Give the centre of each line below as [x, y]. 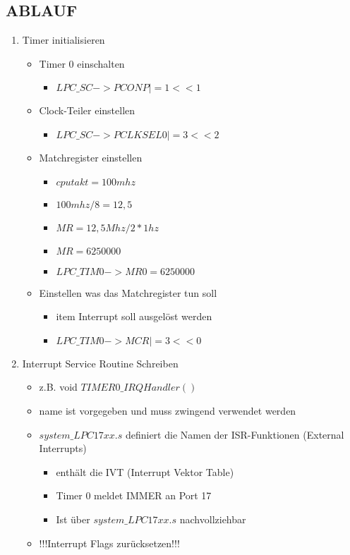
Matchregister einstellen [91, 157]
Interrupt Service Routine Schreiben [100, 363]
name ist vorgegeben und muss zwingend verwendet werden [168, 410]
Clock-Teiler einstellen [87, 110]
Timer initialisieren [64, 40]
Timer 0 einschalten [82, 63]
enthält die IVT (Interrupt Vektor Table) [145, 471]
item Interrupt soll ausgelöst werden [134, 316]
